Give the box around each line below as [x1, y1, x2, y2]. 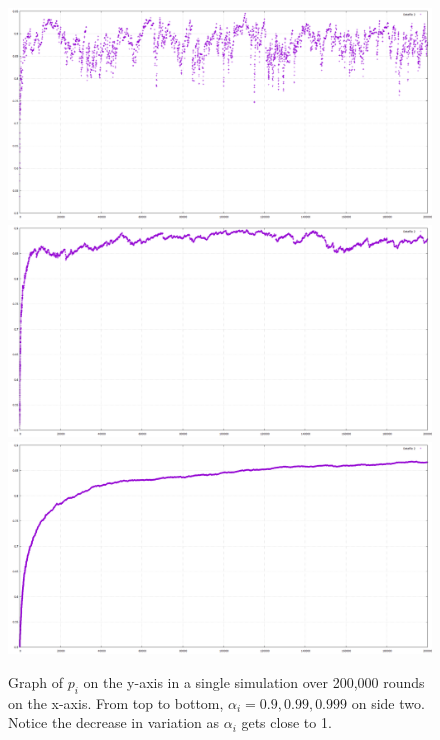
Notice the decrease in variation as [8, 712, 219, 733]
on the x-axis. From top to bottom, [8, 692, 224, 713]
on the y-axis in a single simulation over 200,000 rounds [83, 672, 425, 692]
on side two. [351, 692, 425, 713]
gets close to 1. [241, 712, 332, 733]
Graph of [8, 672, 63, 692]
